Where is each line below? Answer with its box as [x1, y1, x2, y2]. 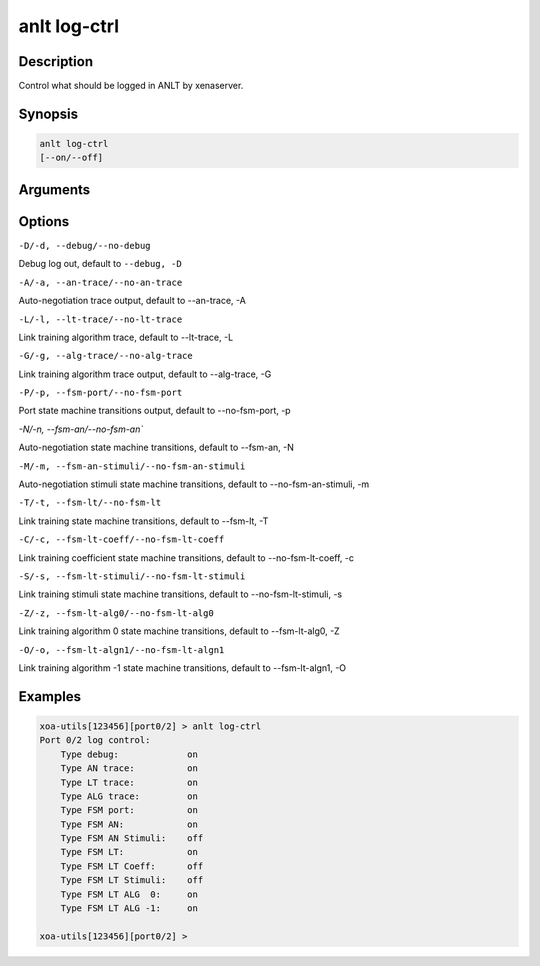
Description [18, 53, 94, 70]
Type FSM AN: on [60, 818, 199, 830]
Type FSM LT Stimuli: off [60, 875, 204, 886]
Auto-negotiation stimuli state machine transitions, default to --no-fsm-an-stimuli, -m [18, 478, 370, 490]
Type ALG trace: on [60, 790, 199, 802]
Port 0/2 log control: [39, 735, 151, 746]
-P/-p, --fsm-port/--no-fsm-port [18, 387, 183, 399]
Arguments [18, 181, 91, 198]
